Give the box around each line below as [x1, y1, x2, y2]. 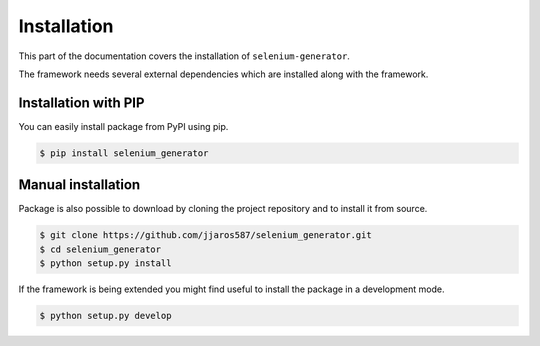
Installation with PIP [18, 94, 145, 111]
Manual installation [18, 176, 141, 194]
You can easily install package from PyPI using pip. [18, 120, 229, 132]
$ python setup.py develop [39, 310, 172, 322]
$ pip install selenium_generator [39, 147, 209, 159]
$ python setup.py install [39, 258, 172, 269]
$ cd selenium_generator [39, 243, 162, 255]
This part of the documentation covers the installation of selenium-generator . [18, 50, 350, 62]
